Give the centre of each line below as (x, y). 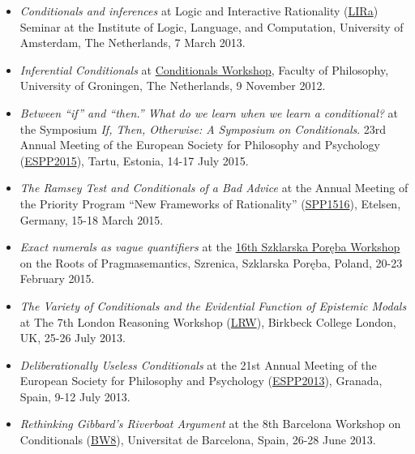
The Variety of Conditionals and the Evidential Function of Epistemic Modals (213, 305)
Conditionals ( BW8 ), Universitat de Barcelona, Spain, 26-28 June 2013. (198, 440)
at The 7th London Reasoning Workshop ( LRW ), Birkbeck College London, (208, 321)
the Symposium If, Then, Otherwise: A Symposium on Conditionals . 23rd (203, 128)
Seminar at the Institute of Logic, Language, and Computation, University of (212, 26)
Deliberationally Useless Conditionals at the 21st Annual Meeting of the (198, 364)
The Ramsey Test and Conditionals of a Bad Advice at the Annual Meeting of (214, 188)
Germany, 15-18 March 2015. (92, 219)
